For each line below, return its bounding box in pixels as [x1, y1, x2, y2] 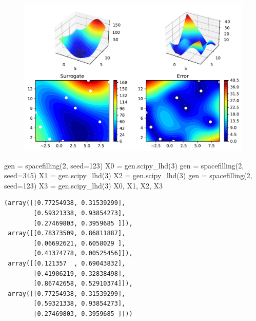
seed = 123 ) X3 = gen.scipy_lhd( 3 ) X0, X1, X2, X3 [4, 180, 163, 191]
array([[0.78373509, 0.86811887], [8, 230, 126, 237]
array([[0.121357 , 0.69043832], [8, 260, 126, 268]
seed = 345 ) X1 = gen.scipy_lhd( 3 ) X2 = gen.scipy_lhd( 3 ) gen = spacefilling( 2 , [4, 170, 252, 181]
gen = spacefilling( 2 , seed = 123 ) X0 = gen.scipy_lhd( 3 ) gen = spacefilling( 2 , [4, 160, 244, 171]
